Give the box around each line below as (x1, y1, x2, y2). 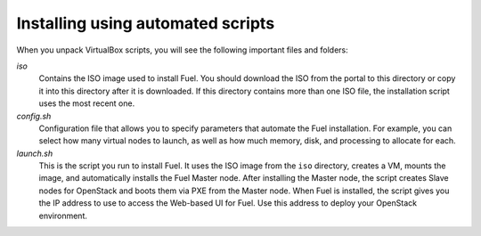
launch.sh (16, 148, 53, 159)
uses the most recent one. (38, 98, 135, 109)
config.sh (16, 110, 52, 121)
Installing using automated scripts (16, 13, 275, 33)
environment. (38, 210, 88, 221)
